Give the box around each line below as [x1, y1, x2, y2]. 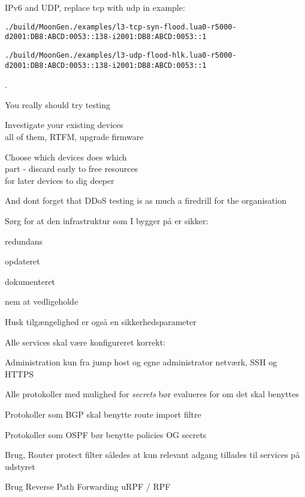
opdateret [5, 255, 40, 267]
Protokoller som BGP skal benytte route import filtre [5, 407, 201, 420]
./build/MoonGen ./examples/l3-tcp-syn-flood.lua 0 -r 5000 [5, 22, 232, 31]
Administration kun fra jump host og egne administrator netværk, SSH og [5, 356, 277, 368]
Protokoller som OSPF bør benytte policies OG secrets [5, 428, 207, 441]
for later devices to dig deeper [5, 174, 114, 186]
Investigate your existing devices [5, 118, 123, 131]
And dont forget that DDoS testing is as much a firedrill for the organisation [5, 194, 286, 207]
